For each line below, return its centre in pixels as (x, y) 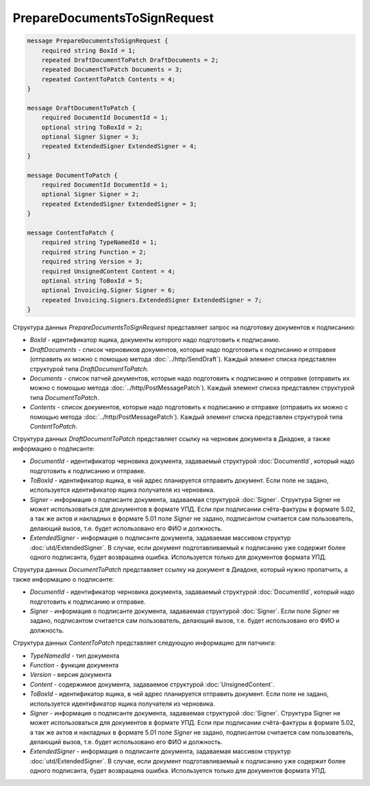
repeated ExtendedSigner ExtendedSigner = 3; (119, 204)
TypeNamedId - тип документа (75, 656)
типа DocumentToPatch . (64, 397)
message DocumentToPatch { (72, 175)
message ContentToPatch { (71, 233)
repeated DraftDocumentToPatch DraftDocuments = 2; (130, 60)
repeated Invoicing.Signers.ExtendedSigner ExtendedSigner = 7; (152, 300)
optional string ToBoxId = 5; (92, 281)
